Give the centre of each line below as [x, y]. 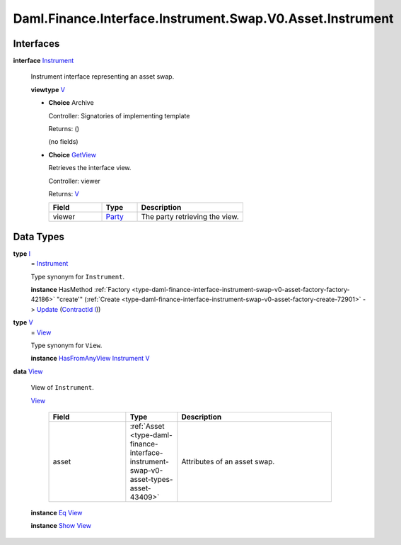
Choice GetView [72, 154]
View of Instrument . [63, 388]
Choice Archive [71, 103]
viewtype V [48, 89]
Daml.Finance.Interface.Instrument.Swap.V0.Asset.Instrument [203, 18]
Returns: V [64, 193]
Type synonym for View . [66, 345]
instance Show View [61, 526]
